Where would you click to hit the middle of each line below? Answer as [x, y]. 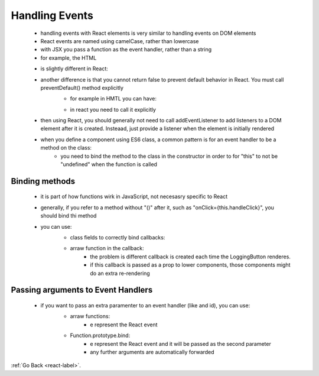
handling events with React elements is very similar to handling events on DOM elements [148, 33]
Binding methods [43, 181]
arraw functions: [90, 316]
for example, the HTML [69, 58]
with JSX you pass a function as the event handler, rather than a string [126, 50]
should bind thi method [69, 216]
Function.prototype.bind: [100, 336]
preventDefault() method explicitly [82, 87]
